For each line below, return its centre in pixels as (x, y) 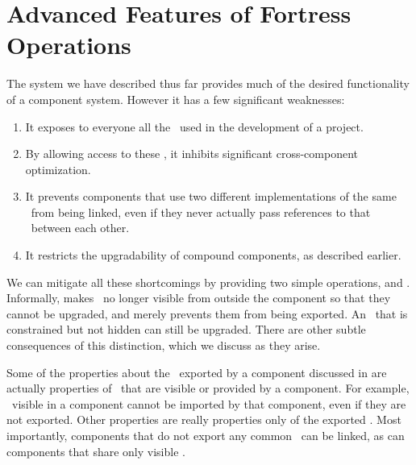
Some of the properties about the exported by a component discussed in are (197, 372)
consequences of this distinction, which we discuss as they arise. (164, 345)
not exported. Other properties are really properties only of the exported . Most (204, 419)
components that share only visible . (96, 451)
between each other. (80, 228)
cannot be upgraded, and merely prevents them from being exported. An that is (207, 313)
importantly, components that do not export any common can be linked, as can (206, 435)
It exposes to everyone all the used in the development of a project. (194, 126)
